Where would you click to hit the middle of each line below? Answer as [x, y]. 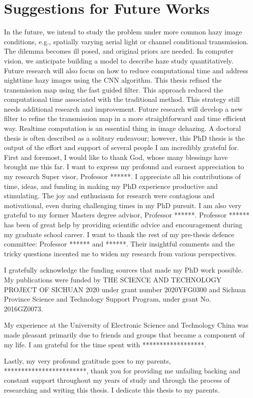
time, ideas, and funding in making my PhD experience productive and [111, 186]
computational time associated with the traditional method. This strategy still [122, 99]
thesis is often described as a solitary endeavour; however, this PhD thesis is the [125, 138]
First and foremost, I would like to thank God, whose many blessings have [116, 157]
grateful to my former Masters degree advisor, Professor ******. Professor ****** [127, 215]
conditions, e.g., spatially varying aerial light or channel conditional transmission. [126, 41]
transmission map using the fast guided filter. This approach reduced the [114, 89]
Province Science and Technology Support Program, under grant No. [108, 299]
